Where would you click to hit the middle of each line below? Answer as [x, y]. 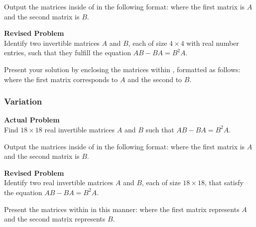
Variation [23, 101]
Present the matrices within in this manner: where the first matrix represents [122, 209]
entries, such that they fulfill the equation [67, 53]
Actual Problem [32, 120]
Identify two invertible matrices [52, 43]
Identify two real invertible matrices [59, 182]
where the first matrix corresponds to [61, 79]
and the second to [155, 79]
